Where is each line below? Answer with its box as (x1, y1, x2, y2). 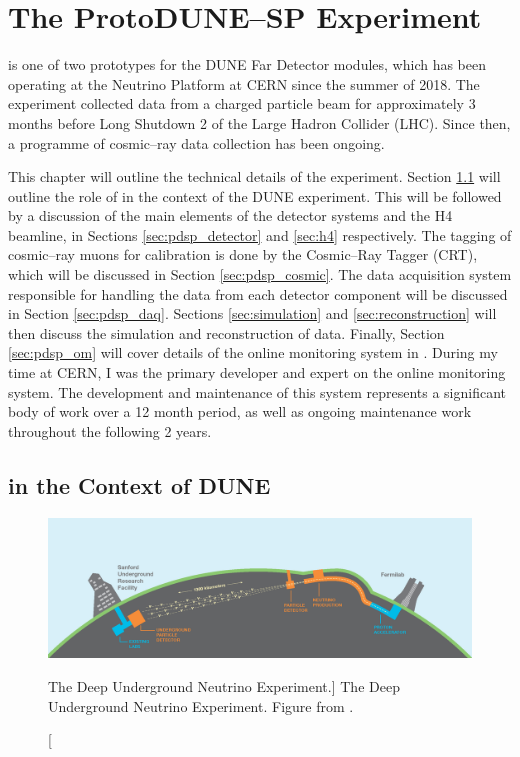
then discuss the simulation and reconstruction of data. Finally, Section (8, 322, 445, 343)
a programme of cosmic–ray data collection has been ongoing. (8, 132, 385, 153)
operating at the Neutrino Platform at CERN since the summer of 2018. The (8, 73, 480, 94)
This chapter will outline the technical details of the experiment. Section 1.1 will (8, 166, 501, 187)
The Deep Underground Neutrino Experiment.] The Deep (48, 675, 400, 696)
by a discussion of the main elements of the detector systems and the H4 (8, 205, 453, 226)
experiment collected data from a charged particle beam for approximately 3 (8, 93, 476, 114)
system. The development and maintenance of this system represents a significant (8, 381, 507, 402)
